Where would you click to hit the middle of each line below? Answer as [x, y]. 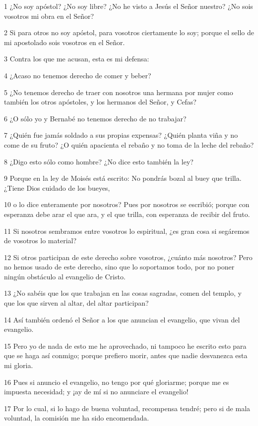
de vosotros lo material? [40, 240]
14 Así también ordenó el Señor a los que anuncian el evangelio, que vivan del [122, 319]
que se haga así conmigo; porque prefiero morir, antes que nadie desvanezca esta [126, 355]
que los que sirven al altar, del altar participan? [76, 303]
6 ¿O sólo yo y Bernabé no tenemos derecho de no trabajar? [95, 118]
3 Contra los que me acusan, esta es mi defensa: [77, 59]
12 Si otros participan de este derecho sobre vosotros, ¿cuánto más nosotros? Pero [128, 257]
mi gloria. [19, 365]
